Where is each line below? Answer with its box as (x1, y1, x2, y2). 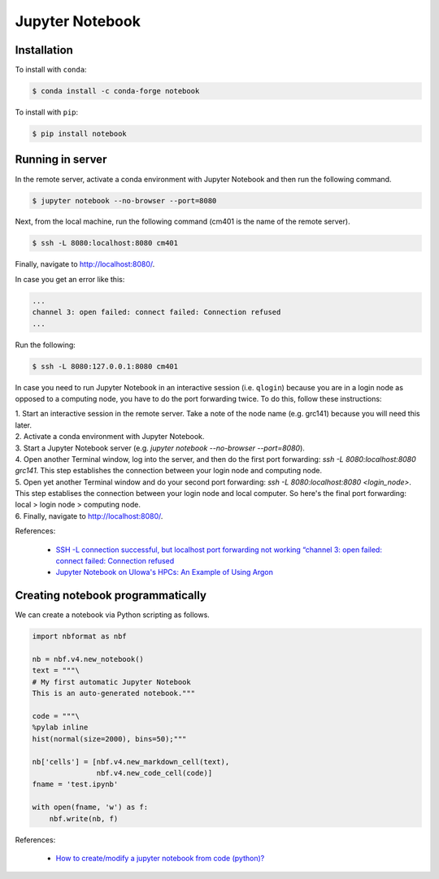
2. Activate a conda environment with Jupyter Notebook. (15, 432, 205, 442)
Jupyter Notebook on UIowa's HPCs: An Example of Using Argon (55, 568, 274, 577)
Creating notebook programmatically (15, 589, 207, 603)
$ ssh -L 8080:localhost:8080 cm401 (32, 238, 179, 248)
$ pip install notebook (32, 129, 128, 138)
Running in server (15, 153, 107, 167)
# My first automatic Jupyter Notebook (32, 677, 191, 686)
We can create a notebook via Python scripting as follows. (15, 610, 211, 620)
